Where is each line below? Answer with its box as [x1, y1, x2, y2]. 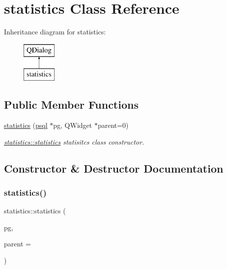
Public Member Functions [4, 97, 139, 112]
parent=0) [97, 120, 129, 130]
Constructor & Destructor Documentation [4, 160, 224, 176]
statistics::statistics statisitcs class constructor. [4, 136, 144, 147]
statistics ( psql [4, 120, 48, 130]
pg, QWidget [53, 120, 92, 130]
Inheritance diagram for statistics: [4, 27, 106, 37]
